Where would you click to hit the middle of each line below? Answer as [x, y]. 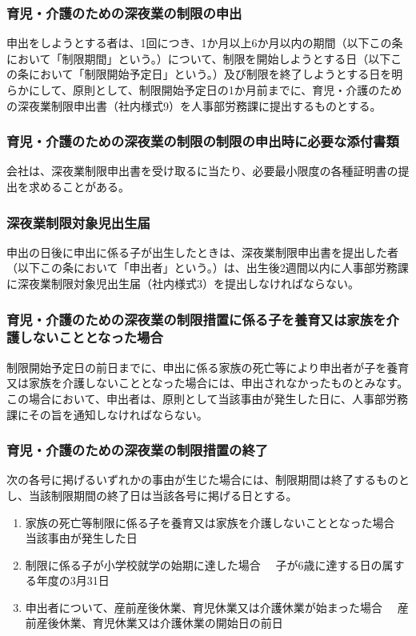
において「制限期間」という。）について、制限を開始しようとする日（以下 [199, 58]
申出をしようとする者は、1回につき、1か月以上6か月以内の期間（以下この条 [205, 43]
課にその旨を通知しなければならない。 [107, 414]
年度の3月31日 [73, 580]
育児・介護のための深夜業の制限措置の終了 [138, 450]
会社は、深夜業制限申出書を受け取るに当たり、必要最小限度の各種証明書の [202, 171]
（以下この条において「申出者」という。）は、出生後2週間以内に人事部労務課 [208, 268]
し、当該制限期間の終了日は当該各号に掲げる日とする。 [152, 495]
